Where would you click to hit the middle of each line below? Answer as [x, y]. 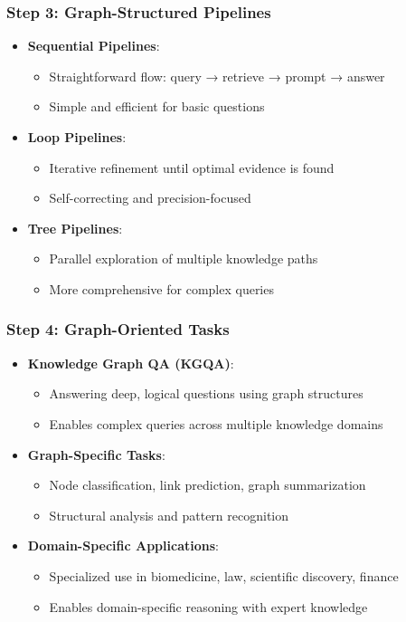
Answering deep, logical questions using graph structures [206, 393]
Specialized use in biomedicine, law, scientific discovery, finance [224, 575]
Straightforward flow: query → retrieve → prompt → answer [217, 76]
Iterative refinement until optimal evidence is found [192, 167]
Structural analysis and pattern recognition [169, 515]
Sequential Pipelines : [94, 46]
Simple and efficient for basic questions [157, 106]
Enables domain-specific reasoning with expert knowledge [208, 606]
